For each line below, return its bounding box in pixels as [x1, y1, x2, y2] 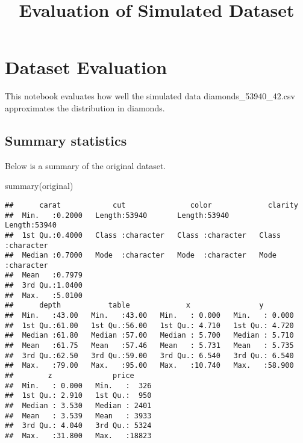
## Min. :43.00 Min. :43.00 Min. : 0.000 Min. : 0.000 [5, 311, 294, 320]
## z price [5, 371, 134, 380]
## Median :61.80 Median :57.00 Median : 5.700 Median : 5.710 [5, 331, 294, 340]
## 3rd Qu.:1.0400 [5, 281, 83, 290]
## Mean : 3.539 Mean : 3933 [5, 411, 152, 420]
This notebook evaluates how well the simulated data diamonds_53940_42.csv [5, 90, 295, 102]
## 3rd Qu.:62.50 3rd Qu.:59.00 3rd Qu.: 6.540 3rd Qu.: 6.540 [5, 351, 294, 360]
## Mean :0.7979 [5, 271, 83, 280]
